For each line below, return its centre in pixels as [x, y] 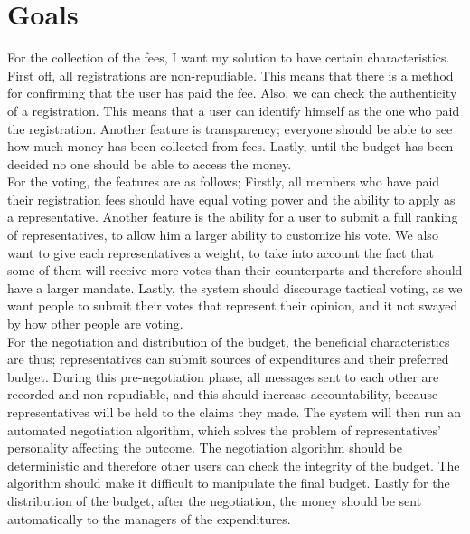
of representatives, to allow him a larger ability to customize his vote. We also [223, 235]
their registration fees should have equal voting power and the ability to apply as [231, 199]
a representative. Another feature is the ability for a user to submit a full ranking [233, 217]
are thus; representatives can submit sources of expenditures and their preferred [228, 359]
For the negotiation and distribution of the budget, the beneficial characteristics [229, 341]
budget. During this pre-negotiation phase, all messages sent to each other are [223, 376]
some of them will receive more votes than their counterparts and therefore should [235, 270]
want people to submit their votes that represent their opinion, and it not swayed [233, 305]
